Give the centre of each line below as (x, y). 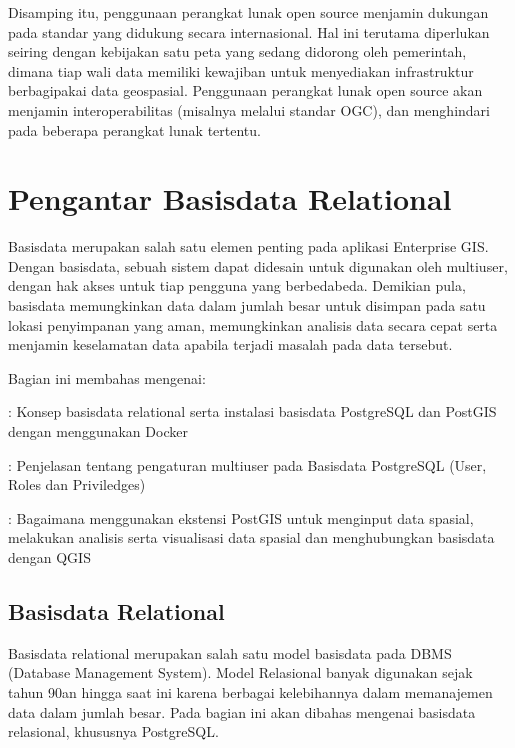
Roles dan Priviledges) (77, 484)
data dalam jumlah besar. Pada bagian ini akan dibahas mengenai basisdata (242, 711)
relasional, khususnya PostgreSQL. (113, 731)
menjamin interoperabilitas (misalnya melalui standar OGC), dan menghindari (249, 109)
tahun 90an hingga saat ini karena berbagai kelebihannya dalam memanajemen (250, 691)
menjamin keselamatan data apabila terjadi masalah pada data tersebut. (230, 344)
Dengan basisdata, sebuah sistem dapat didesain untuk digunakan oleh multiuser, (258, 265)
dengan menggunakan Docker (98, 431)
